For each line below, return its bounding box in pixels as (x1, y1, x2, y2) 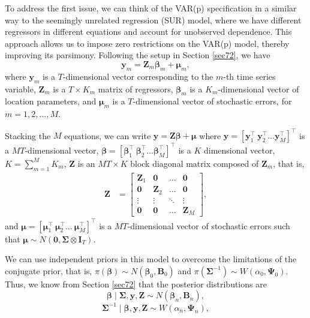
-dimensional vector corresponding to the (62, 70, 213, 82)
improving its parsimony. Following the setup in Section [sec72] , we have (5, 49, 270, 61)
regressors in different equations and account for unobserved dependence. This (5, 25, 292, 38)
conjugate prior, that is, (5, 264, 92, 277)
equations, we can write (64, 129, 151, 142)
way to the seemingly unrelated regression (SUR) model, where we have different (5, 13, 302, 26)
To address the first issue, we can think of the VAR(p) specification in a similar (5, 2, 297, 14)
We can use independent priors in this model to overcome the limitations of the (5, 253, 297, 265)
